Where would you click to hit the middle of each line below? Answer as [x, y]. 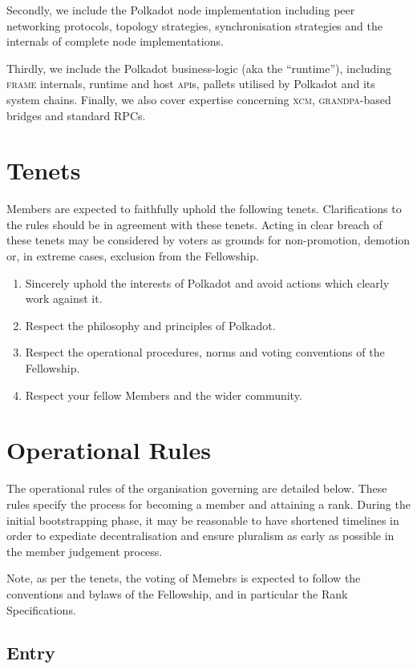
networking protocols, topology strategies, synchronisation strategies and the [194, 25]
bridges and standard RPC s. [76, 115]
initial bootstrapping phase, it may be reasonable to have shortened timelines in [203, 520]
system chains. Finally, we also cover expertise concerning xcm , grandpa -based [199, 99]
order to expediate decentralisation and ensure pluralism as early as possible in [200, 536]
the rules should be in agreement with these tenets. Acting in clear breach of [194, 224]
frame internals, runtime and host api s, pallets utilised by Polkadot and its [191, 84]
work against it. [64, 298]
